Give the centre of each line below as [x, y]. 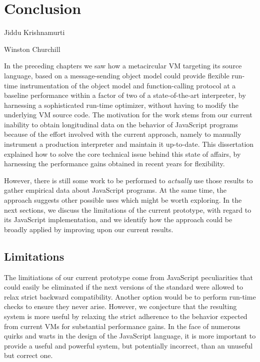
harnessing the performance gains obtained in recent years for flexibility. [114, 164]
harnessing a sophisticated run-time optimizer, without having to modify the [121, 105]
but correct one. [28, 355]
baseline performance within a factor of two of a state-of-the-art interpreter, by [125, 95]
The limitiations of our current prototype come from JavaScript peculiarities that [129, 277]
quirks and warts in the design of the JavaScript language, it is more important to [130, 336]
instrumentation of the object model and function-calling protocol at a [128, 85]
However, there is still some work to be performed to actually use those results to [128, 180]
